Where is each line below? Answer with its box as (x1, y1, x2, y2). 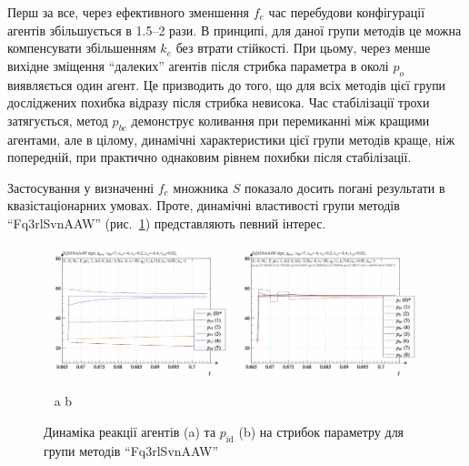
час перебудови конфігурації (268, 3, 425, 21)
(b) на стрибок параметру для (238, 421, 404, 441)
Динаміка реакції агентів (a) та (44, 421, 216, 441)
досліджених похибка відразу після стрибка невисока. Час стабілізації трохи (7, 93, 430, 112)
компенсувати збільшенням (7, 38, 156, 57)
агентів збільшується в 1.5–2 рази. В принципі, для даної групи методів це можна (7, 20, 462, 39)
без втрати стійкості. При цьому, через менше (175, 38, 431, 57)
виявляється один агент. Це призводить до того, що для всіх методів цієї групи (7, 75, 446, 94)
